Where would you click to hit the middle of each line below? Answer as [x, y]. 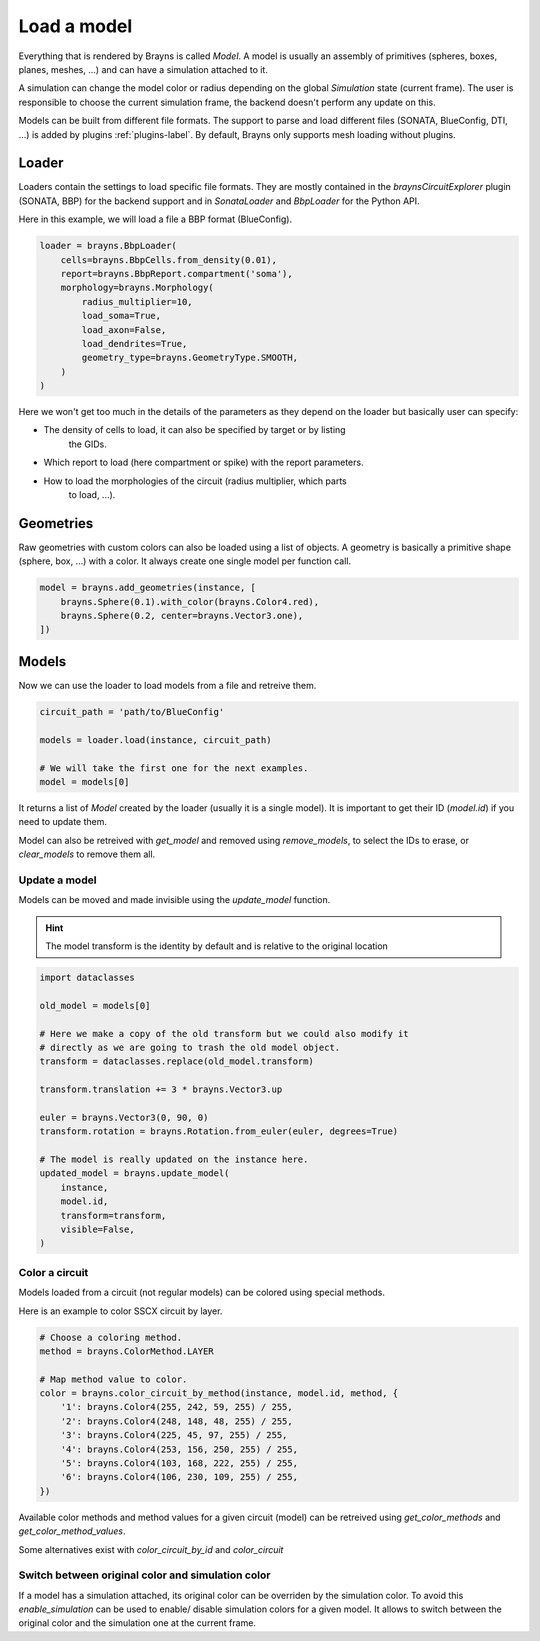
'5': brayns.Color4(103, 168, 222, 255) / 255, [179, 1463]
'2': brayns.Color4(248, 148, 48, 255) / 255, [177, 1421]
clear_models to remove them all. [87, 854]
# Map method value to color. [113, 1379]
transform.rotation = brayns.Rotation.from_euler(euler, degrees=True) [219, 1131]
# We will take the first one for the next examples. [174, 768]
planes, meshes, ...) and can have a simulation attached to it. [143, 69]
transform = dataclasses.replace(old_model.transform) [176, 1061]
